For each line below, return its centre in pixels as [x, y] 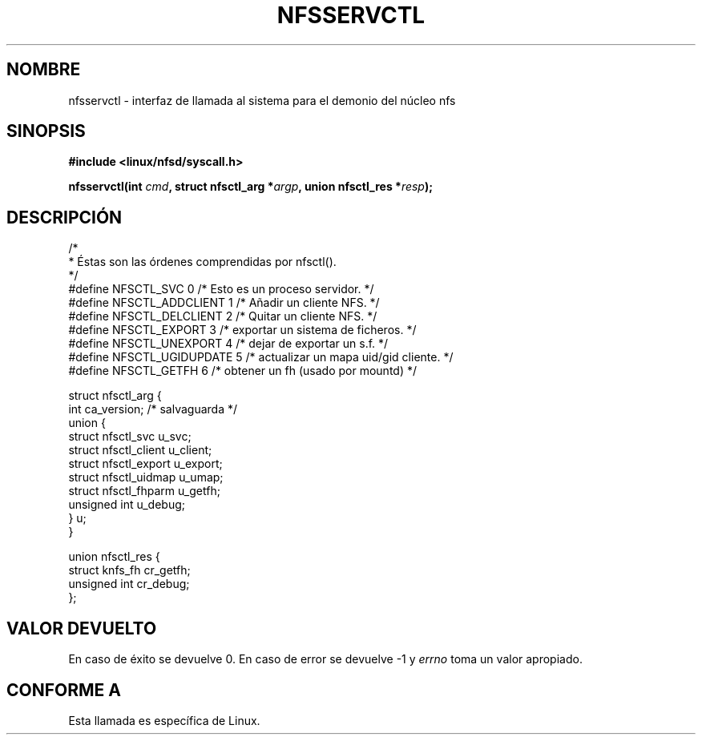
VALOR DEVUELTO [82, 628]
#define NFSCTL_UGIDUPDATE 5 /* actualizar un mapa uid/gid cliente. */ [261, 357]
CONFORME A [64, 690]
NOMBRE [44, 70]
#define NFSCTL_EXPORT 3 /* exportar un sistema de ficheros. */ [242, 330]
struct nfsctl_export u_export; [145, 464]
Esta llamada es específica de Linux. [164, 720]
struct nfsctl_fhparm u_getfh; [144, 491]
